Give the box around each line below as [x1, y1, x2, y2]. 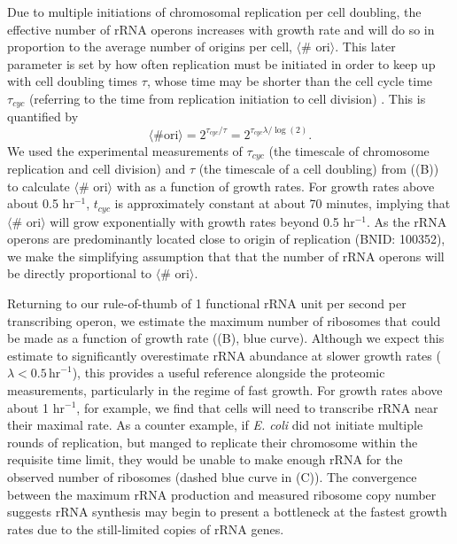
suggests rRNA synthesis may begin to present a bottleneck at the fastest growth [7, 502, 447, 521]
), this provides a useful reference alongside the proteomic [72, 363, 385, 382]
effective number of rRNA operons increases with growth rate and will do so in [7, 19, 435, 38]
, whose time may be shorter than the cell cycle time [146, 72, 433, 90]
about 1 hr [7, 398, 66, 416]
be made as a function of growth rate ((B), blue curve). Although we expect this [7, 329, 445, 347]
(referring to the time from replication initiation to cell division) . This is [28, 89, 426, 107]
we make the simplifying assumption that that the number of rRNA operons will [7, 246, 445, 265]
